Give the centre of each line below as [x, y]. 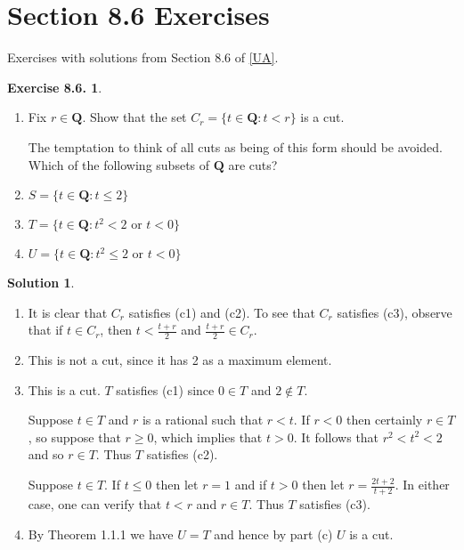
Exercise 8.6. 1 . [55, 87]
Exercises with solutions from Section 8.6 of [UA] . [143, 57]
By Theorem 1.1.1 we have [101, 534]
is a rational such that [203, 420]
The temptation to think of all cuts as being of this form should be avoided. [235, 146]
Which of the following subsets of [119, 164]
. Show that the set [134, 117]
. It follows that [336, 437]
